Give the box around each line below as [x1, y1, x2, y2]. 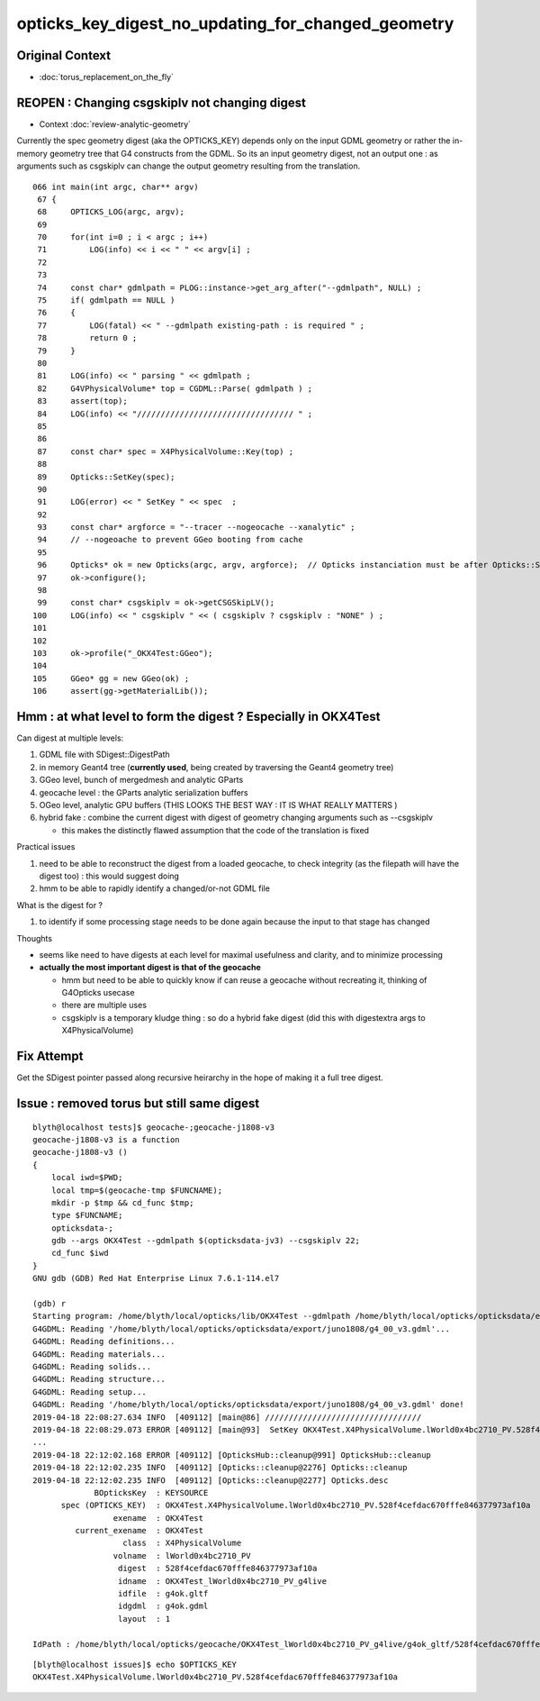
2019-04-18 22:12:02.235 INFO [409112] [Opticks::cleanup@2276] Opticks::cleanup [32, 1462, 408, 1473]
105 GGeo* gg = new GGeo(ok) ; [32, 673, 190, 684]
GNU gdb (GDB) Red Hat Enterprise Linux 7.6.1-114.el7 [32, 1273, 280, 1284]
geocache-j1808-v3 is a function [32, 1134, 180, 1144]
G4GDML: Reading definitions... [32, 1336, 175, 1347]
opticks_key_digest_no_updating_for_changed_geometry [16, 14, 454, 33]
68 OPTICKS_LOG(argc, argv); [37, 207, 184, 217]
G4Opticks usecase [61, 987, 135, 998]
